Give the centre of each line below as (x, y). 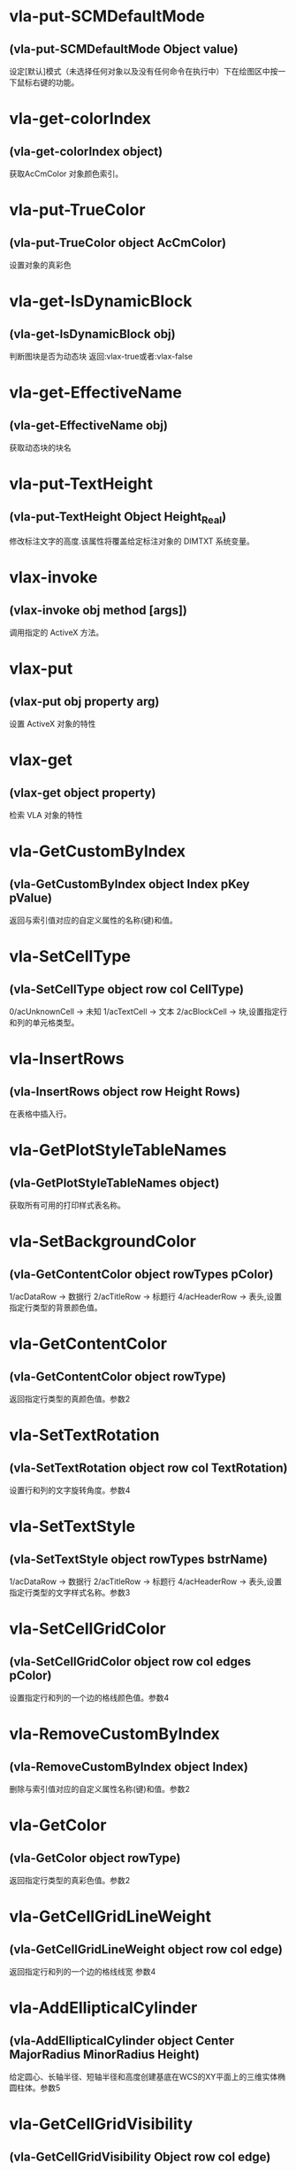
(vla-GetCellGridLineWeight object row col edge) (146, 1949)
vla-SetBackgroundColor (103, 1242)
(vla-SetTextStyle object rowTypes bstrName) (138, 1559)
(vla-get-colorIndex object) (86, 151)
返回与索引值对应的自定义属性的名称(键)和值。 (94, 920)
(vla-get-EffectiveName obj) (88, 425)
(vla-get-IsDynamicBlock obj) (92, 334)
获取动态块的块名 (40, 448)
